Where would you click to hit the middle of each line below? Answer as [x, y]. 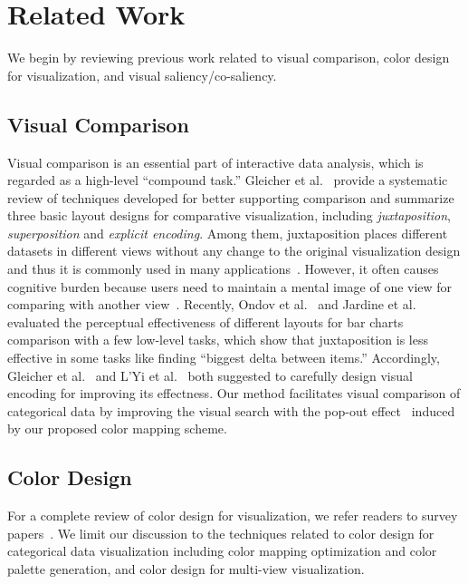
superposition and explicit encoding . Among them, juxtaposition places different [228, 233]
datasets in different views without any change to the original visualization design [234, 251]
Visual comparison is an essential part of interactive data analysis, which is [215, 162]
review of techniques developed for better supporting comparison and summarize [231, 197]
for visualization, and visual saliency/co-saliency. [142, 75]
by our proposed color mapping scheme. [117, 428]
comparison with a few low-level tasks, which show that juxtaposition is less [218, 340]
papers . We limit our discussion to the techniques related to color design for [221, 533]
